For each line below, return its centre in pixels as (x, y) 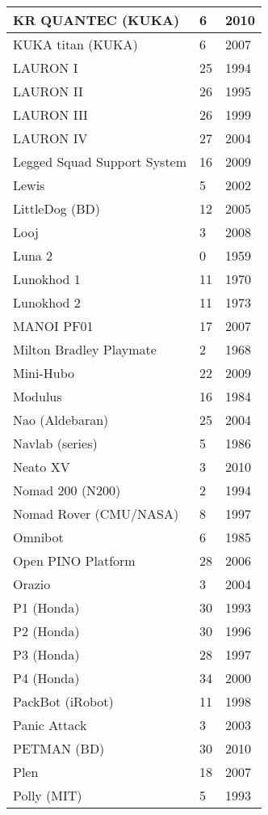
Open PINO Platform (74, 560)
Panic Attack (50, 725)
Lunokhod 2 (47, 302)
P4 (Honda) (46, 678)
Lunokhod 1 (47, 279)
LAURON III (50, 115)
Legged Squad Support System (100, 161)
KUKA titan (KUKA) (75, 44)
